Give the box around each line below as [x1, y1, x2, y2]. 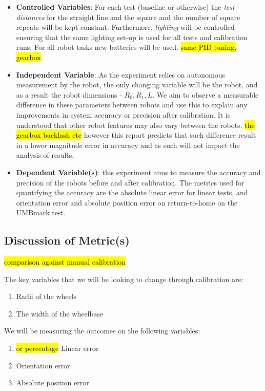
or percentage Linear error [16, 343, 99, 353]
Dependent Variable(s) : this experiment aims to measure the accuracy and [16, 166, 261, 177]
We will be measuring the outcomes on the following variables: [4, 325, 200, 336]
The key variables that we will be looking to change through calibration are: [4, 273, 243, 284]
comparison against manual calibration [4, 256, 126, 267]
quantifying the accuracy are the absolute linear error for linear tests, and [16, 187, 248, 198]
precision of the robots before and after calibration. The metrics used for [16, 177, 244, 188]
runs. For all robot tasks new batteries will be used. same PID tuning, [16, 42, 237, 52]
